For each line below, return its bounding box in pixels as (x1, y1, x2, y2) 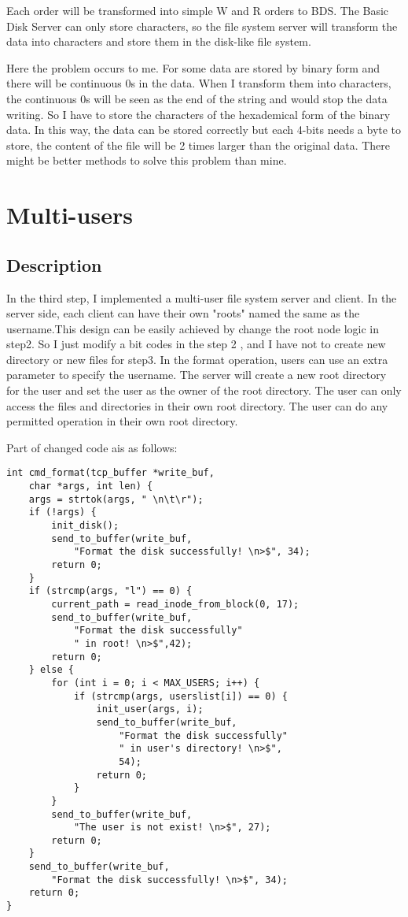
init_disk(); (51, 520, 119, 532)
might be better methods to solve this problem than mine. (6, 152, 287, 169)
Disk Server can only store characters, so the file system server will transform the (6, 17, 398, 34)
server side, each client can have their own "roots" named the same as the (6, 305, 360, 321)
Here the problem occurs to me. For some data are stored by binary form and (6, 59, 380, 76)
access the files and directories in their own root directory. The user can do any (6, 397, 388, 414)
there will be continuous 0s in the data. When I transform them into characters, (6, 75, 391, 91)
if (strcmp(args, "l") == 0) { (28, 585, 193, 597)
